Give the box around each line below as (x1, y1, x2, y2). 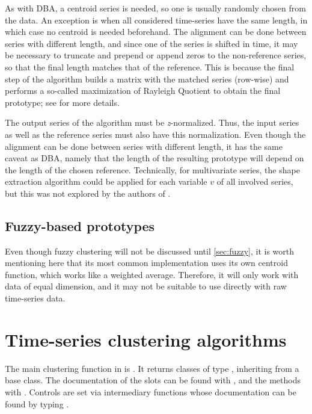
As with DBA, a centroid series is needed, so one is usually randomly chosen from (5, 2, 306, 14)
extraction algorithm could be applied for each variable (5, 175, 207, 188)
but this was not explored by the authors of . (5, 187, 171, 199)
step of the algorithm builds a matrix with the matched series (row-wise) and (5, 72, 289, 85)
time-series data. (5, 292, 66, 304)
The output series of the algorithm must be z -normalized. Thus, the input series (5, 116, 299, 129)
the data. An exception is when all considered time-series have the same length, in (5, 13, 308, 26)
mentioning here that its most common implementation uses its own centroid (5, 256, 288, 269)
